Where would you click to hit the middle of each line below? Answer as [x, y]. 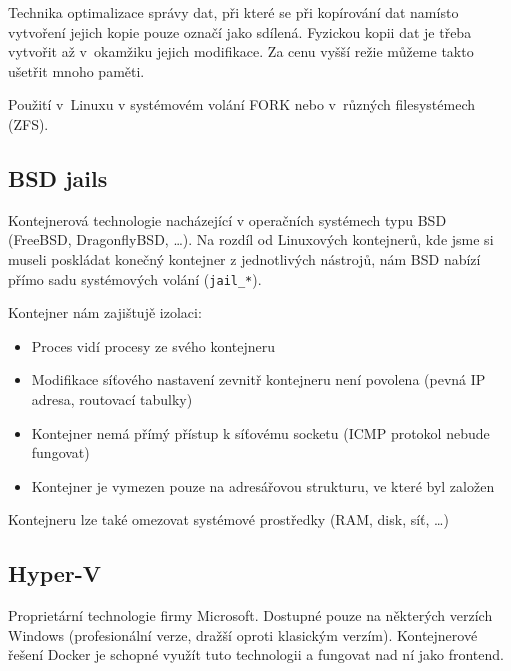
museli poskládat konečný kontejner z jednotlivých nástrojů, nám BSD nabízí [244, 258]
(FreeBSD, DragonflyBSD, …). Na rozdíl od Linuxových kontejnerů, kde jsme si [251, 239]
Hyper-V [55, 573]
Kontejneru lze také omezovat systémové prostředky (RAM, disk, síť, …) [228, 519]
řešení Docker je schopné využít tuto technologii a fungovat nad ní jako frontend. [256, 654]
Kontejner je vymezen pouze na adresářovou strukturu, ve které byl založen [263, 485]
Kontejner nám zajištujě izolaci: [105, 312]
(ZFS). [28, 123]
